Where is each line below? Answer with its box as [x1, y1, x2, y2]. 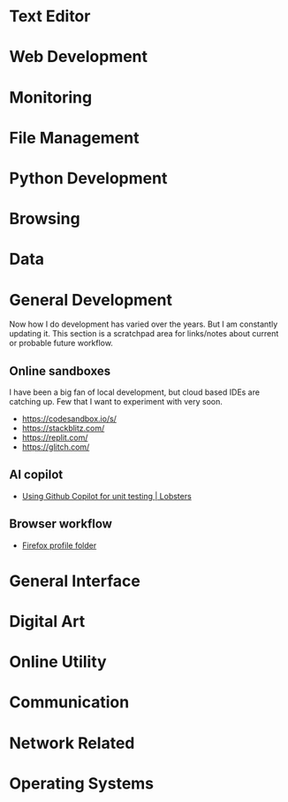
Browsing [9, 209, 81, 229]
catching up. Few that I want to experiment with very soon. [9, 397, 223, 407]
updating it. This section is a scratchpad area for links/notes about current [9, 328, 279, 339]
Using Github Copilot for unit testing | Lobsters [21, 490, 192, 501]
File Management [9, 127, 140, 148]
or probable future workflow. [9, 338, 113, 349]
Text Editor [9, 6, 91, 27]
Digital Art [9, 612, 86, 632]
